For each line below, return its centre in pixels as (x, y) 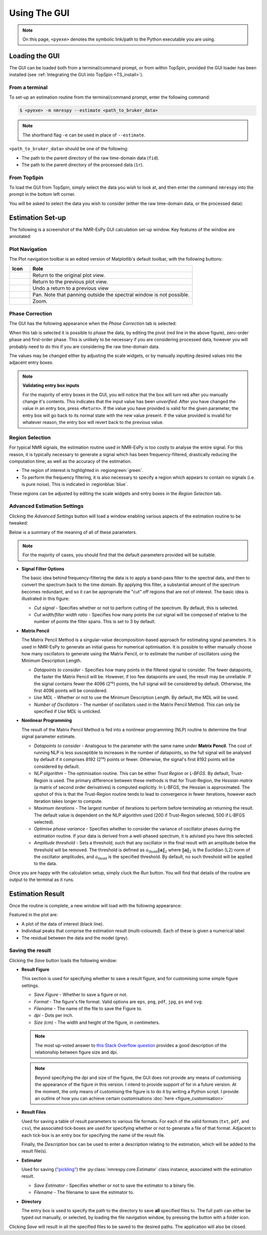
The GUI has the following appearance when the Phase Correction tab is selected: (93, 323)
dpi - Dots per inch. (54, 1015)
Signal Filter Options (43, 569)
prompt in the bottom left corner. (43, 194)
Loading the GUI (34, 56)
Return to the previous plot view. (70, 282)
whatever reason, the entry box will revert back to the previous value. (93, 422)
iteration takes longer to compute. (68, 801)
